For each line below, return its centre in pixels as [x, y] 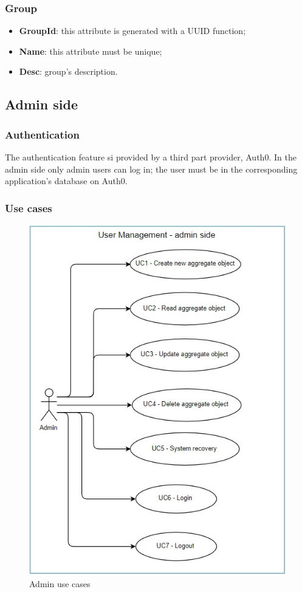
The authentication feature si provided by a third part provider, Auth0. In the [151, 157]
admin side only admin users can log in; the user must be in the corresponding [151, 169]
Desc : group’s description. [68, 71]
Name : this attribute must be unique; [91, 51]
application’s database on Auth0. [66, 181]
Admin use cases [60, 584]
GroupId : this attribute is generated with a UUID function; [132, 31]
